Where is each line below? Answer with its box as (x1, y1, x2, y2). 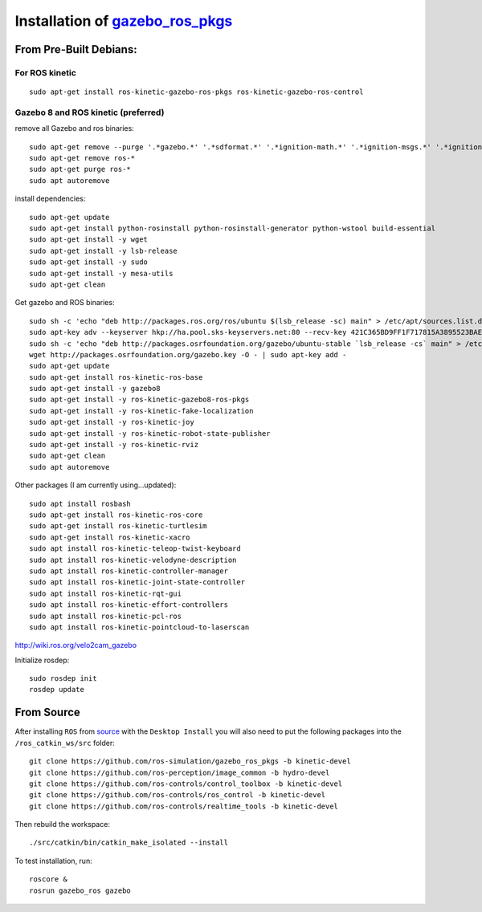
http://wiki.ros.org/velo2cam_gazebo (14, 641, 137, 650)
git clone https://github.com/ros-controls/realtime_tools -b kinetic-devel (29, 801, 339, 811)
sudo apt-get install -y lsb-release (29, 246, 178, 255)
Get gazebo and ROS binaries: (14, 298, 115, 307)
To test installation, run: (14, 856, 92, 865)
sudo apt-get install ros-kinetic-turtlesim (29, 522, 208, 531)
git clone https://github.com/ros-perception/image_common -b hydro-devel (29, 767, 330, 777)
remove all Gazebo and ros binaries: (14, 124, 134, 133)
